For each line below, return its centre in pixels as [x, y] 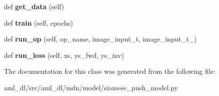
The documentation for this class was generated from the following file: [110, 71]
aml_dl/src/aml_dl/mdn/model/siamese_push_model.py [91, 87]
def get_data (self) [34, 6]
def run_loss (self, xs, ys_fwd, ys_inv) [64, 55]
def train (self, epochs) [39, 22]
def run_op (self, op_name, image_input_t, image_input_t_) [100, 39]
